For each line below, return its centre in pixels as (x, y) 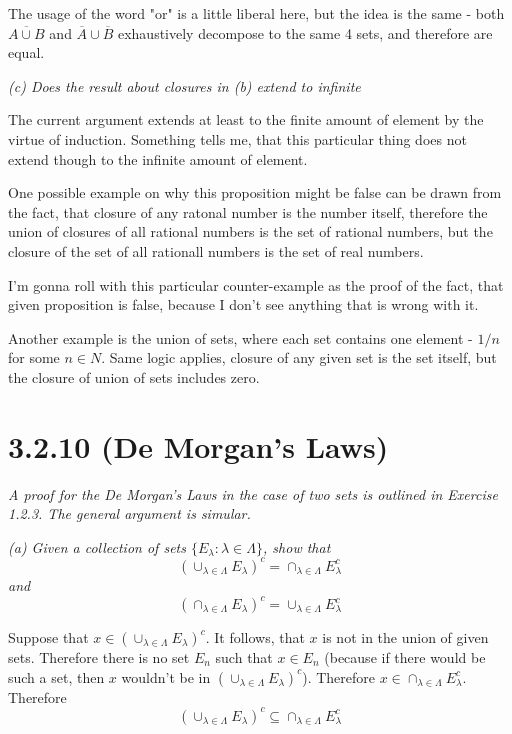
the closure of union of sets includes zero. (134, 376)
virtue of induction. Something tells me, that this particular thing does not (237, 138)
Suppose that (48, 637)
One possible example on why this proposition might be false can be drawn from (255, 192)
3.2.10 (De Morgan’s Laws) (198, 445)
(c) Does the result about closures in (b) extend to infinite (184, 85)
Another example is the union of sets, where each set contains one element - (240, 337)
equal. (26, 52)
